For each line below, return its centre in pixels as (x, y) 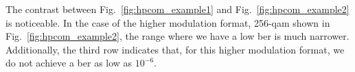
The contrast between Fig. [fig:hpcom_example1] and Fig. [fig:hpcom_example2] (177, 9)
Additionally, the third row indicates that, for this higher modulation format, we (175, 49)
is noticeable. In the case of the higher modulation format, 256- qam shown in (168, 22)
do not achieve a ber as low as (69, 63)
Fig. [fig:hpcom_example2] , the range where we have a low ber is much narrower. (177, 36)
